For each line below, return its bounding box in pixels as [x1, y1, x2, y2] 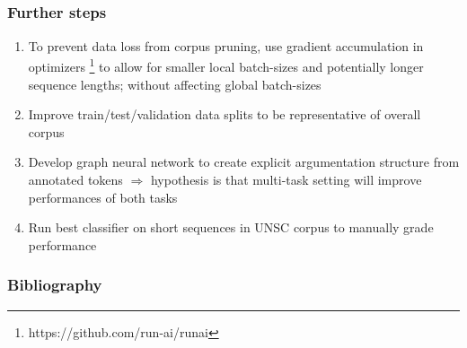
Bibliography [7, 274, 102, 296]
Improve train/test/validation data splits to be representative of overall [28, 105, 421, 124]
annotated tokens [28, 170, 123, 188]
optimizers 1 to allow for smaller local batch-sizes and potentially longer [28, 55, 424, 75]
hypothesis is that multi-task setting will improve [150, 170, 422, 188]
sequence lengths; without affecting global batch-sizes [28, 74, 322, 93]
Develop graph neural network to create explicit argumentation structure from [28, 152, 460, 171]
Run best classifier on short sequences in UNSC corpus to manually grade [28, 218, 434, 237]
